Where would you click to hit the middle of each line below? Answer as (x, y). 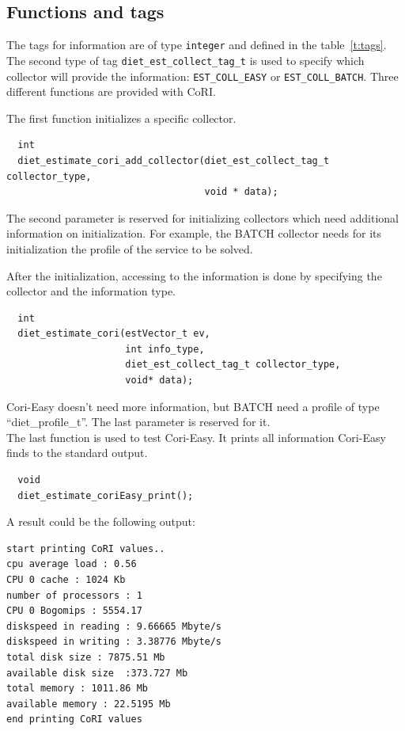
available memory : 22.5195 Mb (89, 704)
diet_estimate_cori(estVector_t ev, (114, 334)
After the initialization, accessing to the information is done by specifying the (194, 275)
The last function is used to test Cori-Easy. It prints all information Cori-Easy (196, 437)
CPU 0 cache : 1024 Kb (66, 580)
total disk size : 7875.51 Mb (86, 657)
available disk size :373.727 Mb (97, 673)
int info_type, (165, 349)
